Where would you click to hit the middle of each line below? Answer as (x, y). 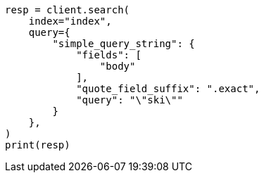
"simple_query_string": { (124, 44)
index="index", (70, 21)
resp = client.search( (68, 10)
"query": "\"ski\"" (130, 100)
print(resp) (38, 145)
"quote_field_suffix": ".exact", (168, 89)
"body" (118, 66)
